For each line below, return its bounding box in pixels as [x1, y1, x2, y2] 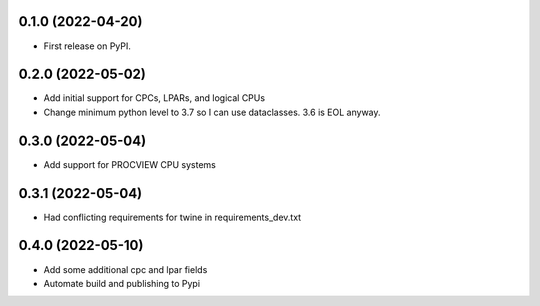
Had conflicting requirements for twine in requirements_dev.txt [43, 211, 302, 223]
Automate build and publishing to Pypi [43, 277, 200, 289]
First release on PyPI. [43, 40, 132, 52]
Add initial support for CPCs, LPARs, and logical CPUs [43, 92, 265, 104]
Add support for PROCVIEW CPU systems [43, 158, 217, 170]
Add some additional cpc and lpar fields [43, 263, 208, 275]
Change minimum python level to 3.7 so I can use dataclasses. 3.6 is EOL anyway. [43, 106, 381, 118]
